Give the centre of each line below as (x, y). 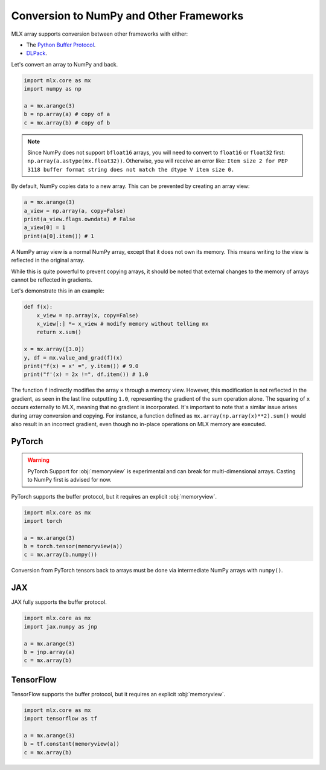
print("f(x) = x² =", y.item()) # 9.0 (81, 366)
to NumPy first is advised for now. (69, 480)
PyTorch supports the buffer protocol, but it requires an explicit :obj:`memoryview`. (114, 496)
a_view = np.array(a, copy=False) (75, 211)
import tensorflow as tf (61, 719)
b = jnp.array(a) (50, 652)
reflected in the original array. (48, 260)
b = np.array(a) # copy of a (67, 114)
